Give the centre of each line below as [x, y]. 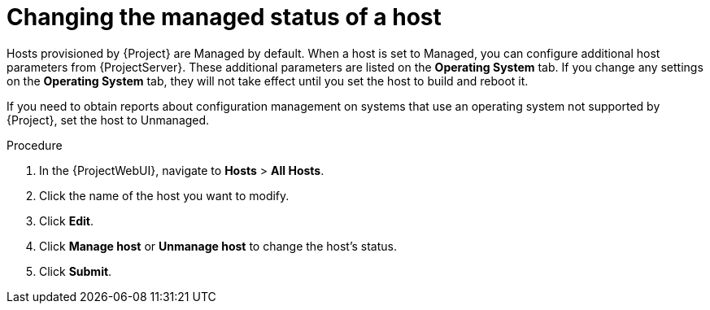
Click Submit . [76, 271]
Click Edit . [66, 220]
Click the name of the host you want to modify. [164, 195]
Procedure [35, 145]
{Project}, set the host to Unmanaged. [108, 120]
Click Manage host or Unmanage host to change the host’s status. [218, 246]
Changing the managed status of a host [224, 17]
